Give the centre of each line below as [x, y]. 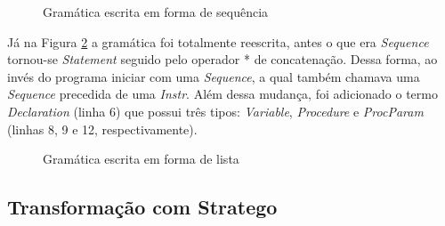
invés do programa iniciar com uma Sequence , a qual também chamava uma [214, 76]
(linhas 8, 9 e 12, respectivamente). [102, 129]
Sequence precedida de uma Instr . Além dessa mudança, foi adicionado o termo [222, 94]
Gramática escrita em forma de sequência [156, 12]
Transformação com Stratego [142, 207]
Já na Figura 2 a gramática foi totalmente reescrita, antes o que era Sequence [218, 41]
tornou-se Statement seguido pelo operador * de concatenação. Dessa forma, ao [222, 59]
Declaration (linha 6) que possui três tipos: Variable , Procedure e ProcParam [215, 111]
